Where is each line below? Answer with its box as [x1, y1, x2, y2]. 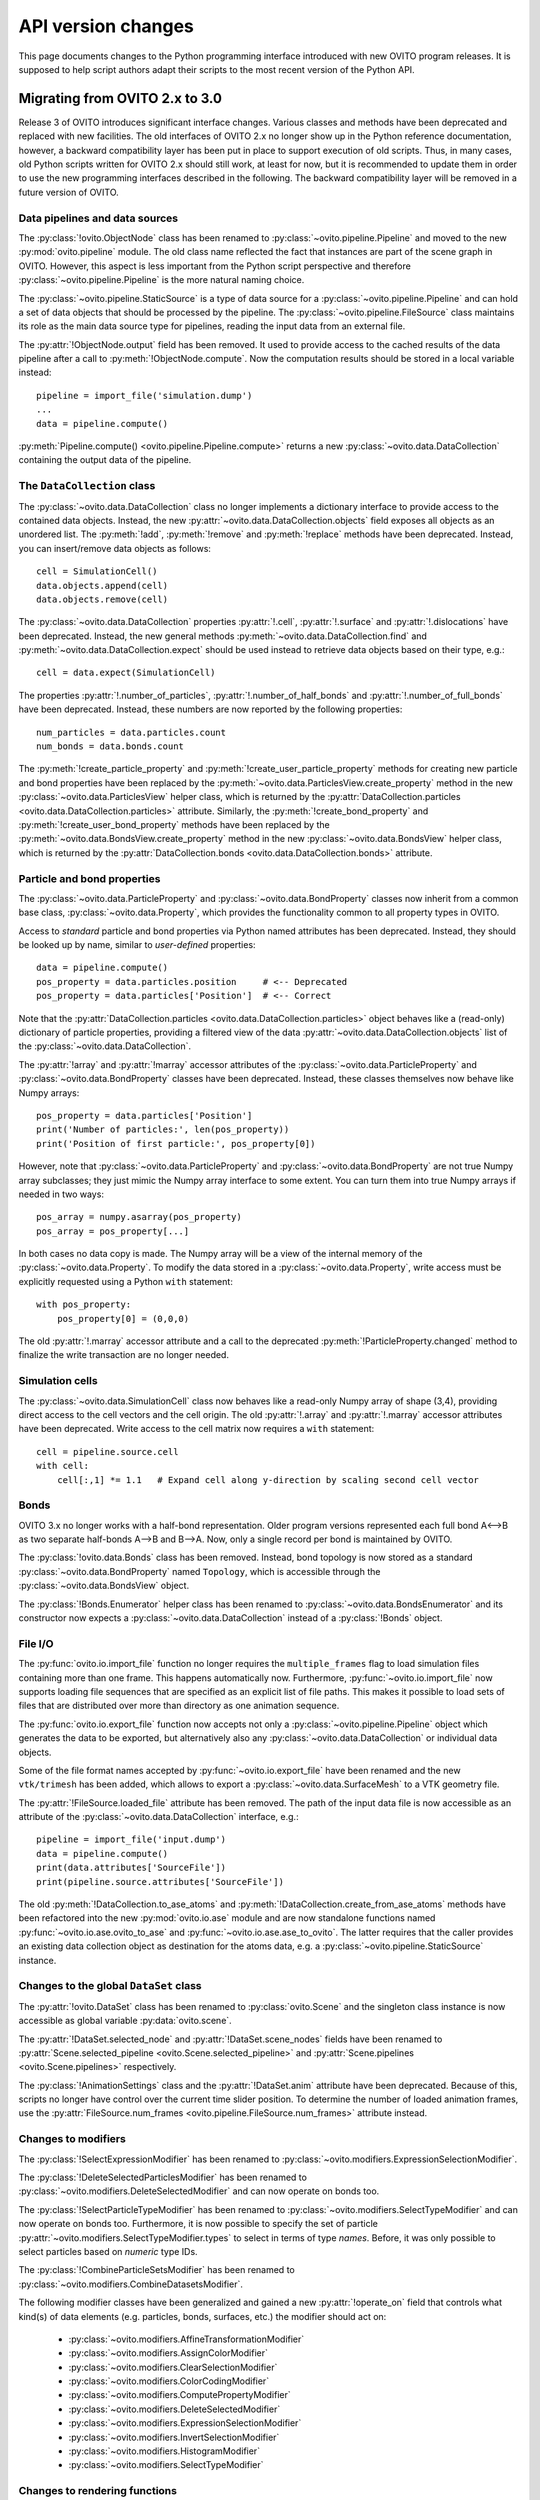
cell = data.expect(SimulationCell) [36, 667, 216, 679]
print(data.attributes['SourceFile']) [36, 1862, 227, 1874]
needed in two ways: [18, 1188, 105, 1200]
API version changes [18, 15, 195, 37]
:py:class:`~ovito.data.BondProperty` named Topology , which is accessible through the [18, 1565, 381, 1577]
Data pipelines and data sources [18, 211, 179, 225]
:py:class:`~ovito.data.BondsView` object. [18, 1580, 190, 1592]
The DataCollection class [18, 479, 156, 493]
